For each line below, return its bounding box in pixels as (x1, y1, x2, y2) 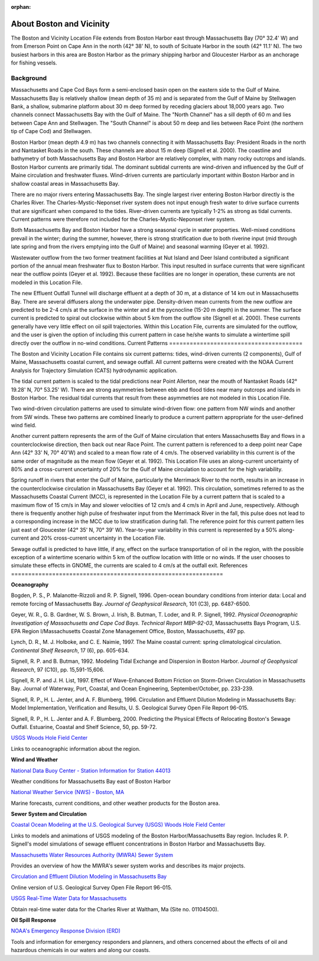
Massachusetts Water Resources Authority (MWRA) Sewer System (11, 851, 174, 858)
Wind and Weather (11, 756, 58, 763)
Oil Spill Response (11, 916, 56, 923)
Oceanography (11, 581, 49, 588)
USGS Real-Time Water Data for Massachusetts (11, 895, 127, 902)
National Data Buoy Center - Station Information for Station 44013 (11, 767, 171, 774)
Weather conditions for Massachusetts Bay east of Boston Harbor (11, 778, 171, 785)
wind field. (11, 422, 37, 429)
